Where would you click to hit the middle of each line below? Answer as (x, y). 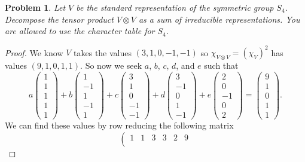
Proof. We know (34, 52)
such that (221, 65)
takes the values (103, 52)
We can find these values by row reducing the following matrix (119, 125)
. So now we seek (111, 65)
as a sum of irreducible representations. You (219, 19)
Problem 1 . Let (35, 7)
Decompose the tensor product (59, 19)
